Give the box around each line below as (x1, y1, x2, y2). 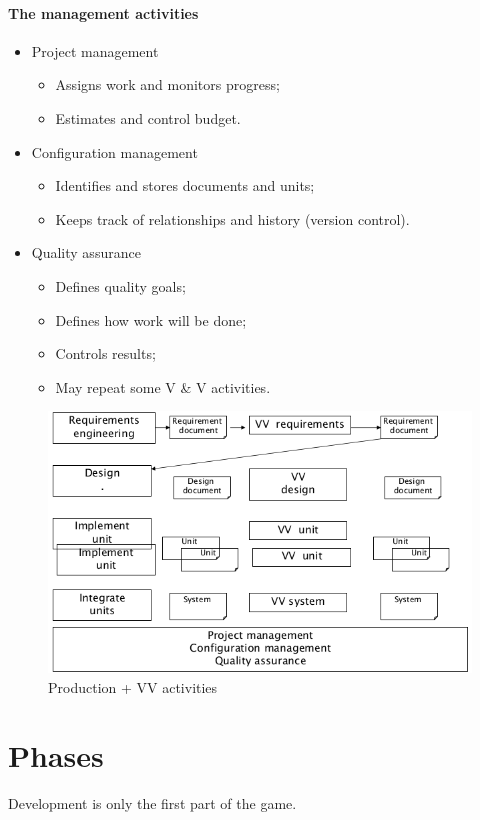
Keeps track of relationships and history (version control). (55, 208, 410, 229)
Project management (31, 40, 159, 61)
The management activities (8, 2, 199, 23)
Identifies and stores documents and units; (55, 175, 315, 196)
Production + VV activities (48, 676, 218, 697)
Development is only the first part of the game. (8, 793, 297, 814)
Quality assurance (31, 242, 141, 263)
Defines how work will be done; (55, 309, 247, 330)
